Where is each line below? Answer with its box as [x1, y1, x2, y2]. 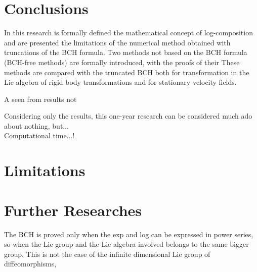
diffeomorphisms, [4, 258, 57, 269]
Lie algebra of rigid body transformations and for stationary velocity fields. [4, 77, 237, 87]
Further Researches [4, 199, 142, 220]
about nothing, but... [4, 120, 69, 131]
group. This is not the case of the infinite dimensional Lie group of [4, 248, 210, 259]
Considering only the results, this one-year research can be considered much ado [4, 111, 252, 121]
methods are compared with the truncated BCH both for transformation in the [4, 67, 249, 77]
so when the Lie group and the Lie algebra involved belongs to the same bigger [4, 239, 249, 249]
